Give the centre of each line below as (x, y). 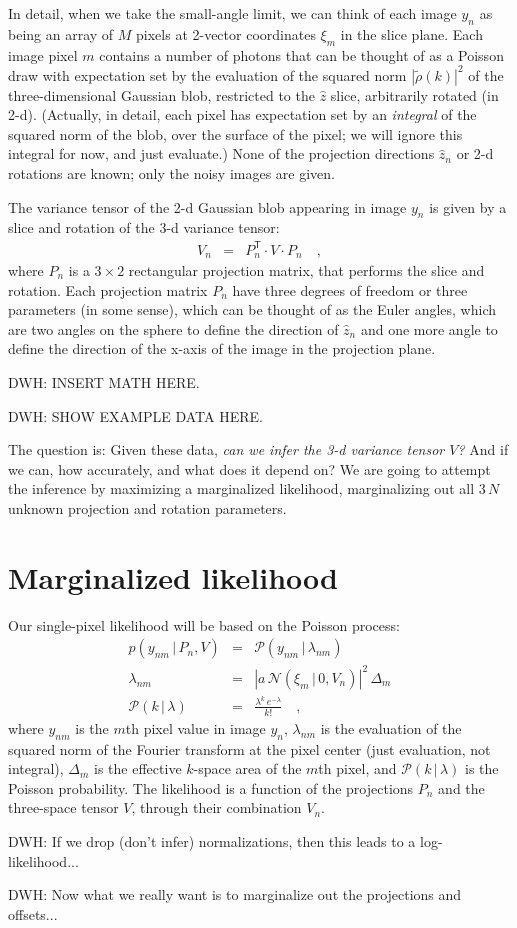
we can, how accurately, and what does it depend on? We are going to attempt (249, 468)
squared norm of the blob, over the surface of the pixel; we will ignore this (235, 133)
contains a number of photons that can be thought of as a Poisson (301, 54)
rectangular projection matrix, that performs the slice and (306, 270)
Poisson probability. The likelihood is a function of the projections (211, 787)
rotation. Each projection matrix (108, 289)
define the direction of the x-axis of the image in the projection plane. (222, 348)
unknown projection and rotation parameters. (147, 507)
